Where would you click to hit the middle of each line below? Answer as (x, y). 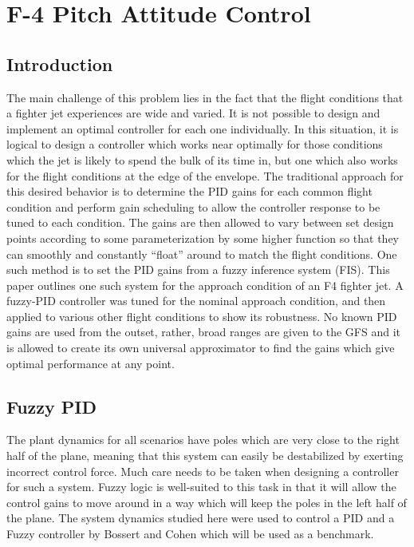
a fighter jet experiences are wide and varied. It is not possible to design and (193, 113)
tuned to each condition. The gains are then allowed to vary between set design (200, 222)
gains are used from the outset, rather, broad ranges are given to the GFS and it (203, 332)
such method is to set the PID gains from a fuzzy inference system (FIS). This (198, 270)
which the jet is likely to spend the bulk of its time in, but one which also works (202, 159)
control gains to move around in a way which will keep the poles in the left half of (207, 502)
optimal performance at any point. (91, 363)
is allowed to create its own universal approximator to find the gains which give (201, 348)
